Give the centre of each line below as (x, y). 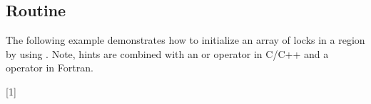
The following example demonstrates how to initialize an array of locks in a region (185, 40)
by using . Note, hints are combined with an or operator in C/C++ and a (167, 53)
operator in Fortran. (50, 68)
